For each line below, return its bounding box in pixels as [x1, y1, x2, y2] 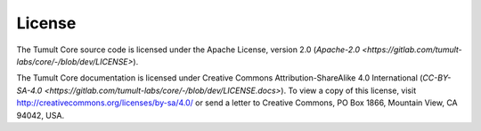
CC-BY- [422, 73, 452, 83]
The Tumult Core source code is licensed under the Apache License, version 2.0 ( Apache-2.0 [16, 44, 361, 55]
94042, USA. [16, 110, 65, 120]
